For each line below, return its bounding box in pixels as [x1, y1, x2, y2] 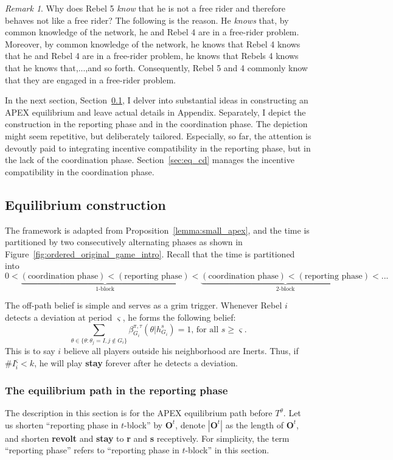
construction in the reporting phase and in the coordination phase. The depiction [5, 117, 308, 130]
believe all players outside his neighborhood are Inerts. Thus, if [63, 344, 299, 357]
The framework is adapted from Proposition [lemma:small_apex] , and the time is [5, 223, 310, 236]
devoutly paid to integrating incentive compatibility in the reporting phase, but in [5, 141, 311, 154]
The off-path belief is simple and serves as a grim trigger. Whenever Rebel [5, 299, 282, 312]
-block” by [123, 418, 162, 431]
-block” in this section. [185, 444, 270, 456]
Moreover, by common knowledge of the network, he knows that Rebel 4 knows [5, 37, 301, 50]
